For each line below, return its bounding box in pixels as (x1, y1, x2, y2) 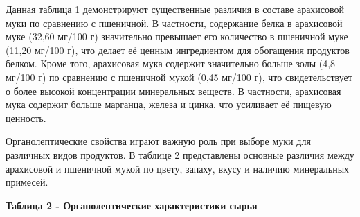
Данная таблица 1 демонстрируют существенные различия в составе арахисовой (6, 2, 345, 16)
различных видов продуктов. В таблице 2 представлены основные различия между (6, 147, 354, 162)
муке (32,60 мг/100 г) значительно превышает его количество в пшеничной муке (6, 29, 348, 44)
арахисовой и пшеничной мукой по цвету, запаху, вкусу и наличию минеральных (6, 161, 350, 175)
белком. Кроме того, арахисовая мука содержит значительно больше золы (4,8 (6, 56, 336, 71)
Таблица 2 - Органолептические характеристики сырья (6, 198, 258, 212)
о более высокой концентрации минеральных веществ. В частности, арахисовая (6, 83, 341, 98)
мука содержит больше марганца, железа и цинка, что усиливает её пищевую (6, 97, 332, 112)
